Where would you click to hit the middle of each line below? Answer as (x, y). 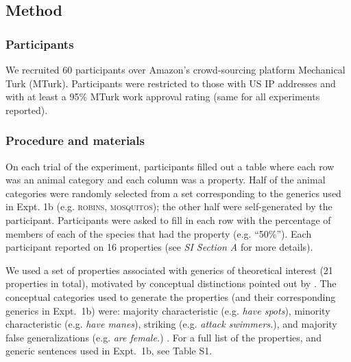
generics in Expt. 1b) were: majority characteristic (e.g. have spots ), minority (168, 310)
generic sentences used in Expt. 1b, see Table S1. (109, 351)
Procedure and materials (75, 140)
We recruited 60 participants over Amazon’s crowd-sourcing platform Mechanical (175, 69)
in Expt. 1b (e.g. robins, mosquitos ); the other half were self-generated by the (169, 206)
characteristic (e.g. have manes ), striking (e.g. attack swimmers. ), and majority (171, 324)
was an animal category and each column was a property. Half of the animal (166, 180)
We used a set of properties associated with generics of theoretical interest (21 (169, 270)
